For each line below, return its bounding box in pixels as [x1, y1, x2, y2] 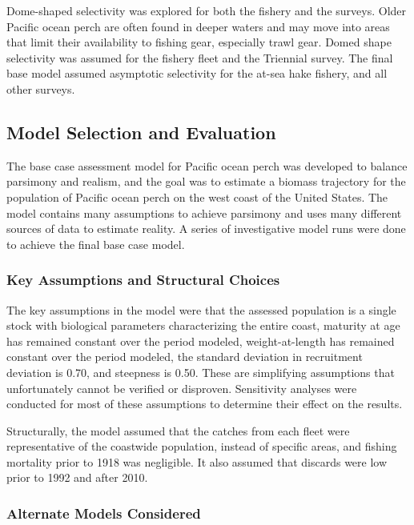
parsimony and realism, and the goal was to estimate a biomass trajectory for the [6, 173, 406, 190]
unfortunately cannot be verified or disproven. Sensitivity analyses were [6, 379, 357, 396]
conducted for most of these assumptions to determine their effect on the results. [6, 395, 403, 412]
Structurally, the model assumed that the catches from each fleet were [6, 422, 350, 439]
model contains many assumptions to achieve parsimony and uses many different [6, 204, 402, 221]
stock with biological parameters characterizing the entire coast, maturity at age [6, 317, 400, 334]
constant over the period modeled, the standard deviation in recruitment [6, 348, 363, 365]
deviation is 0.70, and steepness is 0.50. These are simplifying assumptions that [6, 363, 395, 380]
